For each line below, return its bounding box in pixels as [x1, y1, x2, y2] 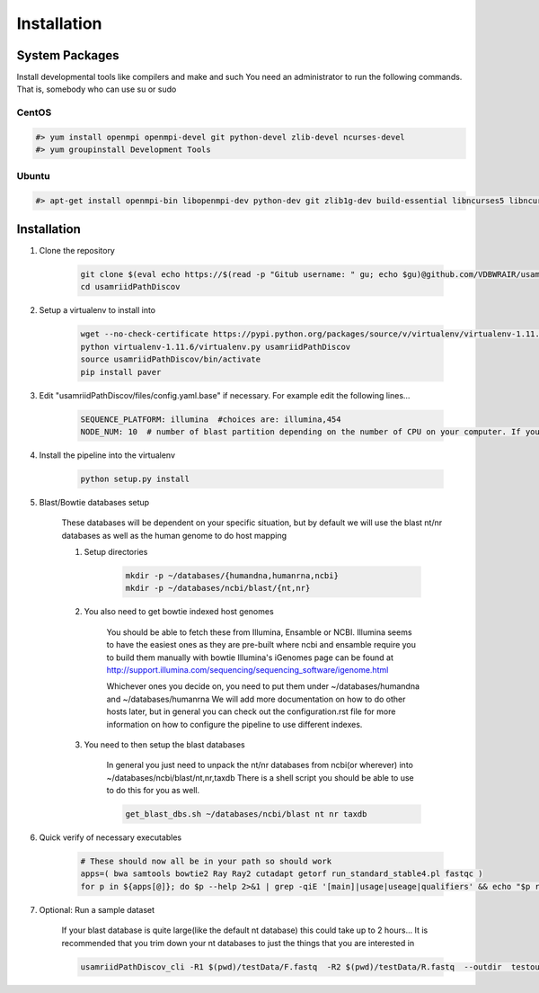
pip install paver [80, 367, 162, 377]
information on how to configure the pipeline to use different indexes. [106, 719, 363, 729]
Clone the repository [39, 246, 116, 256]
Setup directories [84, 547, 148, 558]
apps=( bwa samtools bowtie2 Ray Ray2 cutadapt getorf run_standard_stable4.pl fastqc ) [80, 869, 484, 879]
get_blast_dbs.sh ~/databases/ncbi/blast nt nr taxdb [125, 810, 367, 819]
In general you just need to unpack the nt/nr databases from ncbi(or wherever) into [106, 760, 413, 771]
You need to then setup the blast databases [84, 738, 246, 750]
